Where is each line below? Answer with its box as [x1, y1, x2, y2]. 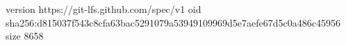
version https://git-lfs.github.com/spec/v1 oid [6, 2, 201, 16]
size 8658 [6, 29, 44, 43]
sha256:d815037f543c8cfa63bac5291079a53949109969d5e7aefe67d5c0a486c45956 [6, 15, 340, 29]
